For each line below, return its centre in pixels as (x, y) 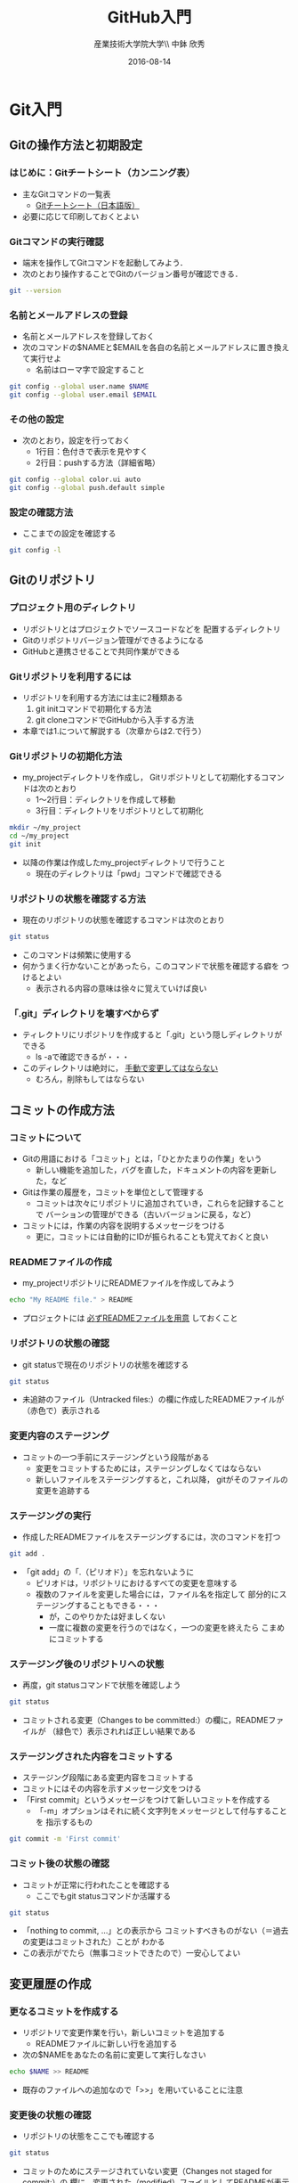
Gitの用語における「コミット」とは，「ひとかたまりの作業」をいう (142, 1159)
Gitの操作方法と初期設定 (76, 146)
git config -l (36, 551)
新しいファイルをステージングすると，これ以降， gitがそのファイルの (162, 1479)
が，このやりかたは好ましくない (107, 1616)
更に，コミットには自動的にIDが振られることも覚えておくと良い (152, 1237)
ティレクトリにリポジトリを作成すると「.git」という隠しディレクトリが (152, 1034)
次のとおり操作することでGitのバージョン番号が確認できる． (132, 274)
